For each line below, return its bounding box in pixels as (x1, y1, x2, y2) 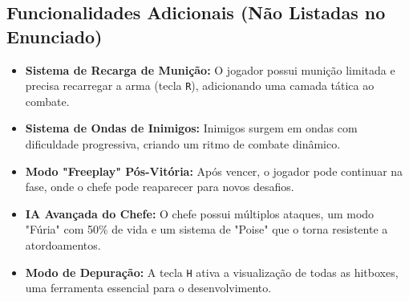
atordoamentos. (25, 237, 101, 253)
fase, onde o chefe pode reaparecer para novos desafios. (25, 178, 294, 195)
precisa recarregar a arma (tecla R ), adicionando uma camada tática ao (25, 77, 375, 94)
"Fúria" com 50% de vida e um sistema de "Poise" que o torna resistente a (25, 221, 388, 238)
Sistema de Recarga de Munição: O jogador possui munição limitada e (25, 61, 395, 78)
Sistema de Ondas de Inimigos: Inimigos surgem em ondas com (25, 120, 358, 136)
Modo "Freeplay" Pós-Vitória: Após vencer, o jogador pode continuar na (25, 162, 403, 179)
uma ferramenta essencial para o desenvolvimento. (25, 279, 272, 296)
